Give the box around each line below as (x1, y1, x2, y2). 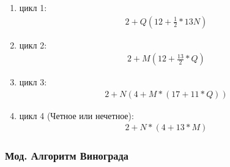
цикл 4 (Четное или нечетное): (19, 109, 134, 122)
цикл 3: (19, 76, 47, 88)
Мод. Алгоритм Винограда (5, 148, 128, 163)
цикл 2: (19, 38, 47, 51)
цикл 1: (19, 1, 47, 14)
